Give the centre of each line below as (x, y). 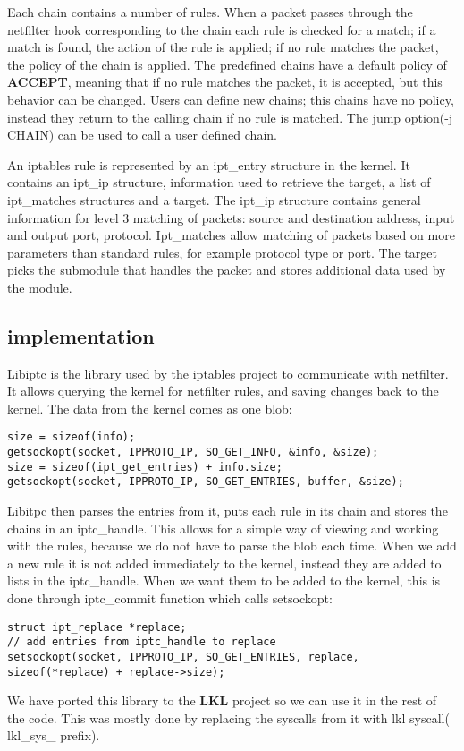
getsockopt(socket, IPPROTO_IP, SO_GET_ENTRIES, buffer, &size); (206, 482)
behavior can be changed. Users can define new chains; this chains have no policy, (231, 99)
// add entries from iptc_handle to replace (142, 642)
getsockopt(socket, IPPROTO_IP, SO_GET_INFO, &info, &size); (193, 452)
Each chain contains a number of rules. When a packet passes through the (210, 12)
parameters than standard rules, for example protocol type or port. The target (222, 252)
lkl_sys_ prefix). (54, 735)
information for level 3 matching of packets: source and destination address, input (231, 217)
